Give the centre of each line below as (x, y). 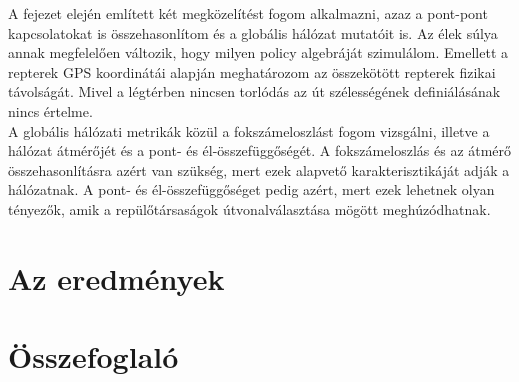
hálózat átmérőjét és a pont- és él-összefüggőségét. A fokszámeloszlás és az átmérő (260, 150)
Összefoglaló (93, 356)
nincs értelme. (50, 110)
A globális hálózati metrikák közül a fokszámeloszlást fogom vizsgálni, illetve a (249, 130)
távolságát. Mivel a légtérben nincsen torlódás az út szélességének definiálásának (254, 91)
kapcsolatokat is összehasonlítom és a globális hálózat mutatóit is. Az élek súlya (253, 32)
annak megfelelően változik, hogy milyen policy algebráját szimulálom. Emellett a (258, 52)
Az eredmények (116, 277)
